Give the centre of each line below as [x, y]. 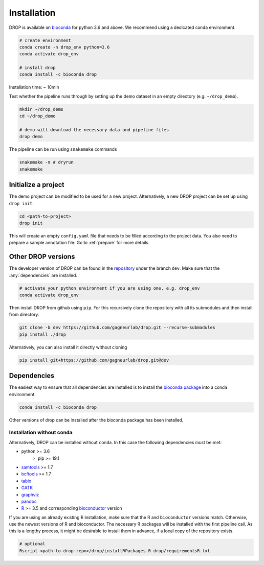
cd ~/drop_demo [37, 116]
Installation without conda [41, 432]
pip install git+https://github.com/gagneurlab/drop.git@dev [94, 360]
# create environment [45, 40]
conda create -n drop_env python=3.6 [65, 47]
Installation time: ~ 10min [34, 87]
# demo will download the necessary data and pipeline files [94, 130]
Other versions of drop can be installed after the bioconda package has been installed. [96, 420]
